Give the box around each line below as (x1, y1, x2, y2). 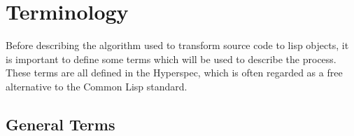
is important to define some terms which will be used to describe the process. (6, 51, 337, 66)
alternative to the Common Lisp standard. (6, 79, 187, 93)
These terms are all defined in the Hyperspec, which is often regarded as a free (6, 65, 343, 80)
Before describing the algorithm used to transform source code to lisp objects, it (6, 38, 349, 53)
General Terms (6, 113, 115, 135)
